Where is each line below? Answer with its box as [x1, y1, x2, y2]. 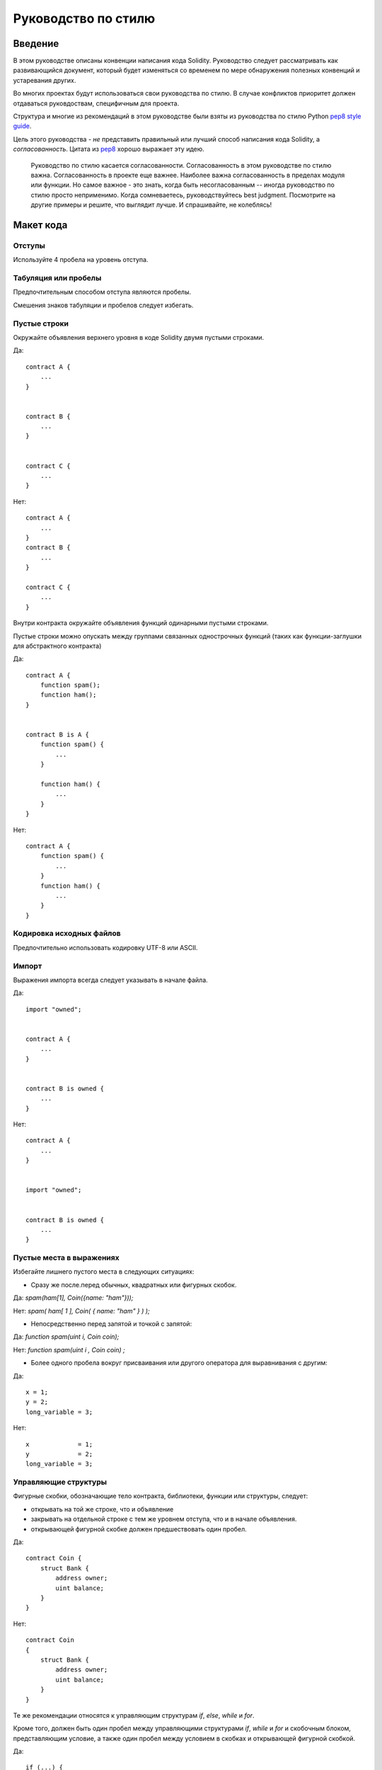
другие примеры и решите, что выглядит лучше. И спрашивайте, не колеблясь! [30, 200, 272, 209]
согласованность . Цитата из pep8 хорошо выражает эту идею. [13, 145, 204, 154]
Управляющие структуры [13, 1477, 108, 1487]
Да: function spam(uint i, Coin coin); [13, 1332, 120, 1341]
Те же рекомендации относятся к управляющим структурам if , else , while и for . [13, 1711, 255, 1720]
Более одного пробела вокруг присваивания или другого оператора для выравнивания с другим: [30, 1359, 328, 1367]
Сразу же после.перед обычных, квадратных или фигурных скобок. [30, 1280, 237, 1289]
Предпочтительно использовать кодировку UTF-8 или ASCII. [13, 943, 198, 952]
